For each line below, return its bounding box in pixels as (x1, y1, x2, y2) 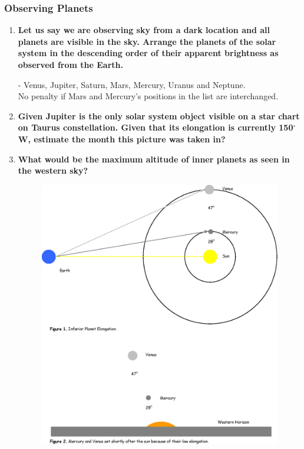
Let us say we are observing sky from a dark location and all (18, 24, 270, 36)
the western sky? (18, 164, 88, 177)
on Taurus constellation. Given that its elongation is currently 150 (18, 121, 293, 134)
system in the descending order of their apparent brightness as (18, 47, 279, 59)
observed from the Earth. (18, 58, 123, 70)
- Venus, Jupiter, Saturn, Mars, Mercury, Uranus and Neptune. (18, 78, 246, 90)
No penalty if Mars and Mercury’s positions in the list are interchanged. (18, 90, 279, 102)
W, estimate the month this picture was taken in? (18, 132, 226, 145)
